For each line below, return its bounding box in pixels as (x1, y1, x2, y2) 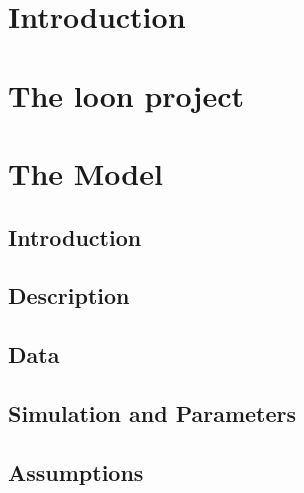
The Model (8, 152, 163, 193)
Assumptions (8, 456, 144, 487)
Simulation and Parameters (8, 397, 297, 428)
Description (8, 280, 130, 311)
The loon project (8, 74, 244, 115)
